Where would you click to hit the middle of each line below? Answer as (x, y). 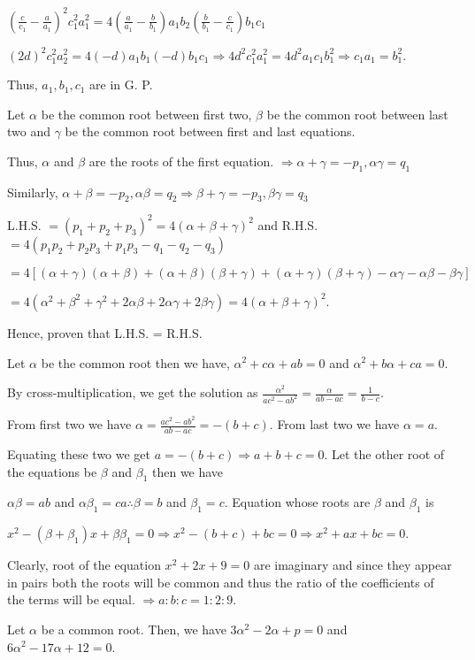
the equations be (52, 471)
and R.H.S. (288, 224)
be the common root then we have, (135, 362)
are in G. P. (121, 84)
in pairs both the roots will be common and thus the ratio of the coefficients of (221, 582)
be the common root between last (357, 114)
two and (29, 131)
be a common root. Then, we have (134, 629)
